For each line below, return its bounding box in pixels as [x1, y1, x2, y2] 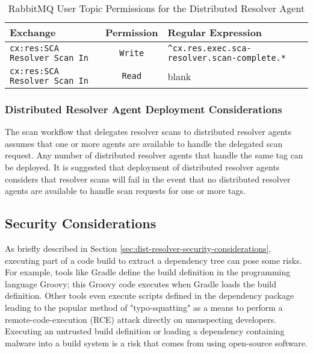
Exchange [10, 25, 56, 39]
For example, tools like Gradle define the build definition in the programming [5, 266, 291, 278]
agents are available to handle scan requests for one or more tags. [5, 184, 246, 197]
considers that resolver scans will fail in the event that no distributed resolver [5, 172, 291, 185]
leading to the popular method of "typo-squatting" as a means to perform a [5, 301, 283, 313]
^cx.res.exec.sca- [167, 43, 252, 53]
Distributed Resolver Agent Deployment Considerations [5, 101, 282, 116]
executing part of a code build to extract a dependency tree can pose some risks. [5, 254, 302, 266]
